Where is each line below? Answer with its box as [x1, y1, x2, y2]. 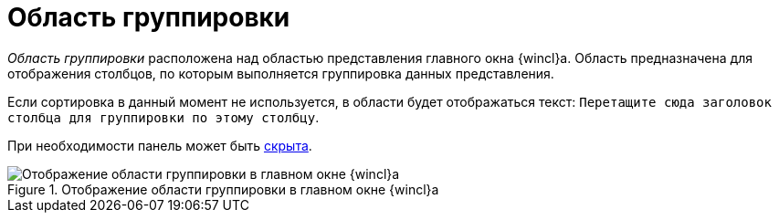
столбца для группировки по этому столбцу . [7, 109, 320, 125]
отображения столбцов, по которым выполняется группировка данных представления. [7, 65, 554, 81]
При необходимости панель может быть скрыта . [7, 137, 312, 153]
